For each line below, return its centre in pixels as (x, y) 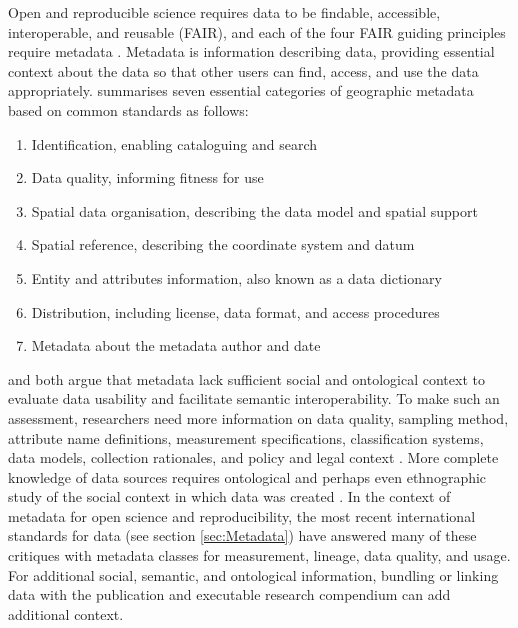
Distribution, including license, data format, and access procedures (235, 311)
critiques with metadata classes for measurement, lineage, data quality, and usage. (259, 555)
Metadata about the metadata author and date (176, 345)
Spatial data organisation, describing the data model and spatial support (254, 210)
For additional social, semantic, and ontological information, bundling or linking (253, 574)
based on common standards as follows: (128, 109)
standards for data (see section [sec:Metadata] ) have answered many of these (242, 535)
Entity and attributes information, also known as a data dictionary (236, 277)
